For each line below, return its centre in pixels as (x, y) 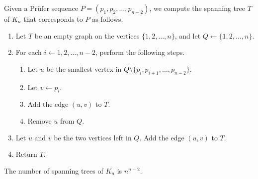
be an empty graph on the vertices (87, 35)
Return (26, 154)
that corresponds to (53, 19)
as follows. (108, 19)
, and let (188, 35)
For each (29, 52)
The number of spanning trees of (54, 170)
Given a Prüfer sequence (41, 8)
